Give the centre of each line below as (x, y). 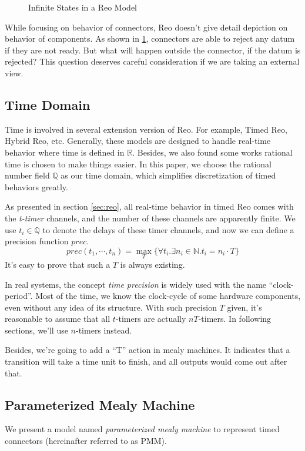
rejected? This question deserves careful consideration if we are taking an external (152, 61)
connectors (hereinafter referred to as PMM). (86, 441)
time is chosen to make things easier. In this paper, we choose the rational (138, 164)
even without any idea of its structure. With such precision (111, 307)
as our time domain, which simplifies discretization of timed (168, 175)
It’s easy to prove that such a (58, 264)
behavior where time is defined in (65, 152)
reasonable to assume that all (58, 319)
